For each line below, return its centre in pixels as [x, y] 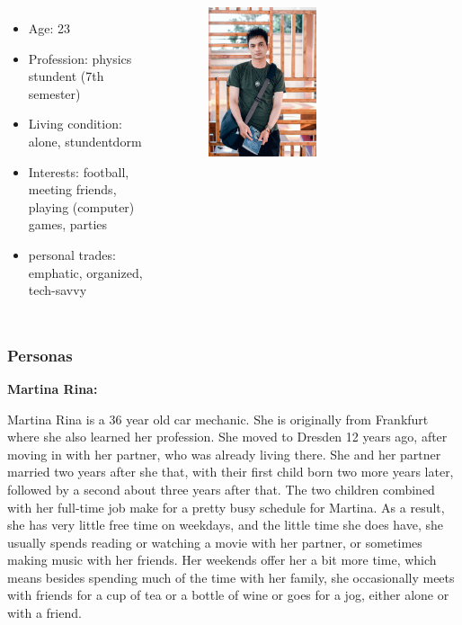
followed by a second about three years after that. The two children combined [221, 489]
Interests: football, [79, 171]
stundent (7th [66, 76]
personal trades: [72, 254]
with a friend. [44, 613]
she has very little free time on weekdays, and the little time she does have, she [226, 525]
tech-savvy [58, 290]
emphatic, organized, [85, 272]
